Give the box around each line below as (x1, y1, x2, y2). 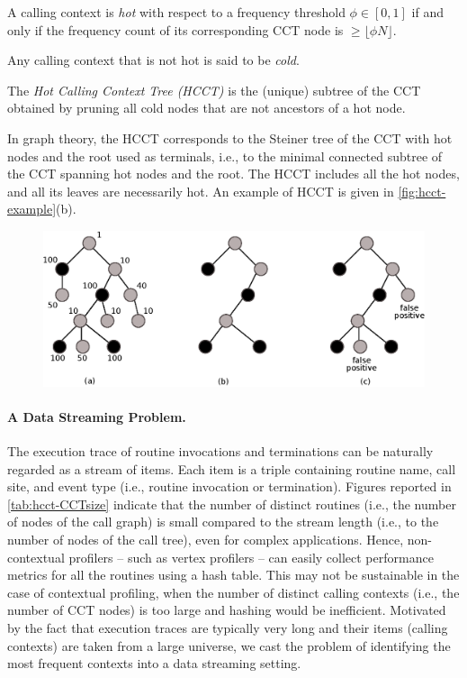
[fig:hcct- (398, 181, 446, 200)
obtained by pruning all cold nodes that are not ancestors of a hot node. (7, 98, 406, 117)
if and (411, 3, 444, 21)
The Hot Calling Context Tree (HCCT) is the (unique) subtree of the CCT (7, 80, 421, 99)
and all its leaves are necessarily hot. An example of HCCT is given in (7, 181, 394, 200)
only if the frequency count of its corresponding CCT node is (7, 20, 344, 39)
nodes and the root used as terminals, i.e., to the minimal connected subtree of (7, 146, 443, 165)
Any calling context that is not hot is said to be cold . (7, 50, 300, 69)
